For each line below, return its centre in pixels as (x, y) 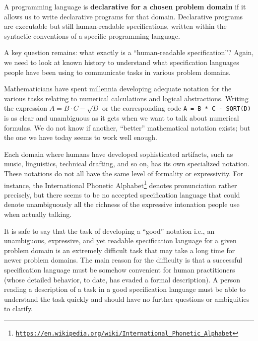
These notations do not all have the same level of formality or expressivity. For (124, 173)
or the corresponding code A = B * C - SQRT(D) (177, 108)
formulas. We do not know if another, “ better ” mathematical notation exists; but (127, 127)
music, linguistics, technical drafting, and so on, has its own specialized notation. (127, 164)
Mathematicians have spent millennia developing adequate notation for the (118, 89)
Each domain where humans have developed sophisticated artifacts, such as (119, 154)
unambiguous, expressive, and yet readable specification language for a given (120, 240)
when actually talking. (38, 214)
